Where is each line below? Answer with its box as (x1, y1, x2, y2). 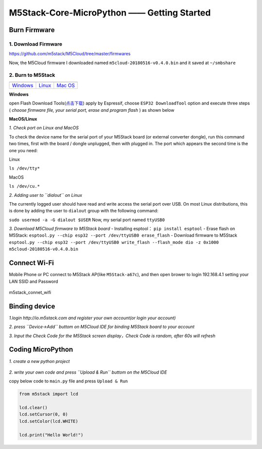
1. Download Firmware (9, 40, 63, 47)
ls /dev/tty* (9, 166, 40, 171)
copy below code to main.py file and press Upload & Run (9, 378, 128, 384)
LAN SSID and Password (9, 278, 58, 284)
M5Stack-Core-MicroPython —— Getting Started (9, 7, 211, 18)
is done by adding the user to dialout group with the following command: (9, 208, 159, 214)
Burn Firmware (9, 26, 55, 34)
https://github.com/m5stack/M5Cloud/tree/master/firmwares (9, 51, 131, 57)
